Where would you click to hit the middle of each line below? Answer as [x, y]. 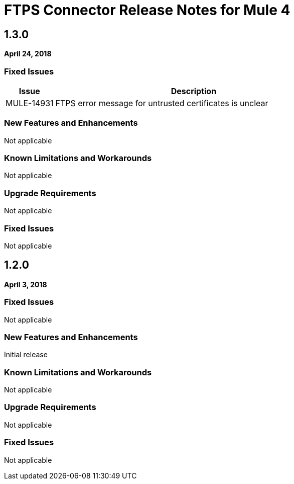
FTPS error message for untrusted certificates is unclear [162, 103]
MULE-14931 [30, 103]
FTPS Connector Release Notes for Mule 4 [147, 10]
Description [194, 91]
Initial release [26, 355]
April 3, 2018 [26, 284]
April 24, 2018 [28, 54]
